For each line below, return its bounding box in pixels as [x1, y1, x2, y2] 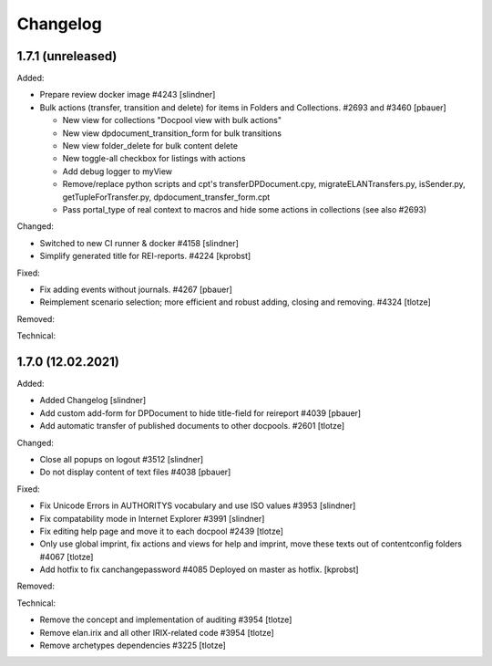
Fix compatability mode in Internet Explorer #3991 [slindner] [39, 513, 265, 524]
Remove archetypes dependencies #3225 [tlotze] [39, 640, 227, 651]
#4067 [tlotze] [39, 551, 94, 562]
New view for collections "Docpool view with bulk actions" [62, 115, 282, 126]
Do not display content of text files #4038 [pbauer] [39, 466, 231, 478]
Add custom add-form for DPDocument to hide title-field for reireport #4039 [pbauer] [39, 407, 362, 419]
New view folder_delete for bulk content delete [62, 140, 239, 151]
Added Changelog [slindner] [39, 395, 147, 406]
